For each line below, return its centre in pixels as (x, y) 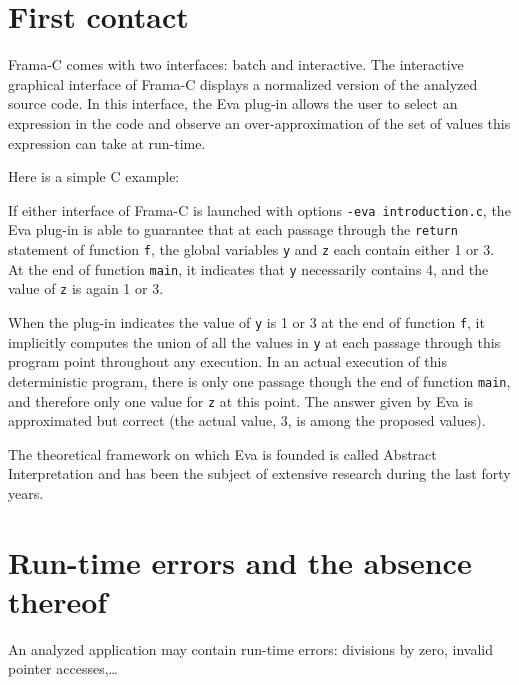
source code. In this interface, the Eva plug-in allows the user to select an (233, 103)
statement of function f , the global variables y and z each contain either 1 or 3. (251, 249)
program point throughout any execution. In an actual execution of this (227, 361)
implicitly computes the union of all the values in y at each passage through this (254, 341)
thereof (58, 600)
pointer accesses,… (63, 668)
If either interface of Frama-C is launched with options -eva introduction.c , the (259, 209)
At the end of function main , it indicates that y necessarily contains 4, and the (248, 268)
